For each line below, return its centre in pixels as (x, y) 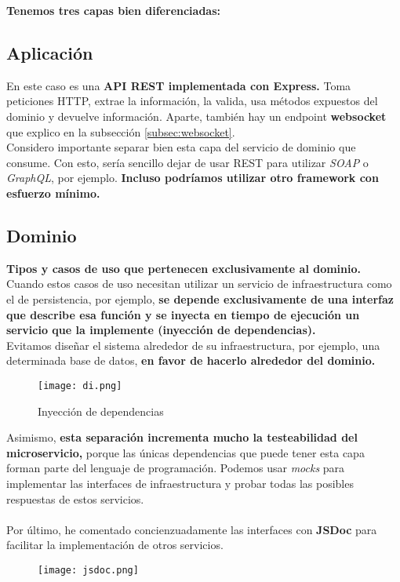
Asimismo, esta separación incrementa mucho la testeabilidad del (182, 437)
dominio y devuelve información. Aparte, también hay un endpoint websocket (196, 116)
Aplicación (50, 52)
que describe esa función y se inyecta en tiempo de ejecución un (183, 314)
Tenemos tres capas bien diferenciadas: (113, 10)
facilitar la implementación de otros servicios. (115, 545)
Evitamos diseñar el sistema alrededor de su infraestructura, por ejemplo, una (193, 345)
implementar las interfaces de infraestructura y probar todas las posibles (180, 483)
